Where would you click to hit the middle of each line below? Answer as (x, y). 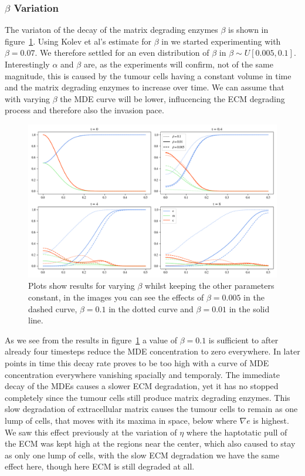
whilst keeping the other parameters (210, 286)
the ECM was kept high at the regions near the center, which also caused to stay (150, 443)
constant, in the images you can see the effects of (116, 297)
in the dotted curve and (151, 308)
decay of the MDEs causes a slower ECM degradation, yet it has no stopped (142, 386)
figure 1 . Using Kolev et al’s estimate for (78, 41)
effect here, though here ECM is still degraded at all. (100, 466)
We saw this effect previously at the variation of (91, 432)
